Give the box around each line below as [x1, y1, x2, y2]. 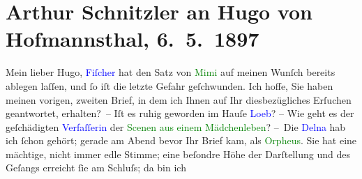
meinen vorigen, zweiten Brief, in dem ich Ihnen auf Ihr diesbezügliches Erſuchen [6, 92, 352, 107]
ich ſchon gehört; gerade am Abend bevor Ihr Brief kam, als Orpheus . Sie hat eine [6, 133, 357, 148]
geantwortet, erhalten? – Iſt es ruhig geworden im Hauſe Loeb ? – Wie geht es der [6, 106, 354, 120]
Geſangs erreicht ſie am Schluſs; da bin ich [6, 160, 186, 175]
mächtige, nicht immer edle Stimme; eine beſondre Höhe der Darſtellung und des [6, 146, 350, 161]
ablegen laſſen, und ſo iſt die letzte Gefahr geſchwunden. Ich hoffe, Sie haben [6, 78, 333, 93]
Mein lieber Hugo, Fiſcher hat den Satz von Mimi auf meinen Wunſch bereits [6, 65, 335, 79]
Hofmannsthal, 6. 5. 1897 [6, 24, 259, 53]
